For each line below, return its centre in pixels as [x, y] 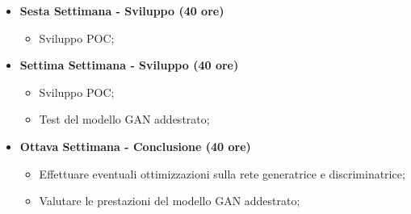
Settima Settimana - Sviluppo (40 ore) [129, 65]
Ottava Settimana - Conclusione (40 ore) [135, 146]
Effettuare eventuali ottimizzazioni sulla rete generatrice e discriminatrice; [222, 173]
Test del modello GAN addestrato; [124, 119]
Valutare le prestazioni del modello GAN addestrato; [170, 201]
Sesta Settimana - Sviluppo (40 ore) [122, 10]
